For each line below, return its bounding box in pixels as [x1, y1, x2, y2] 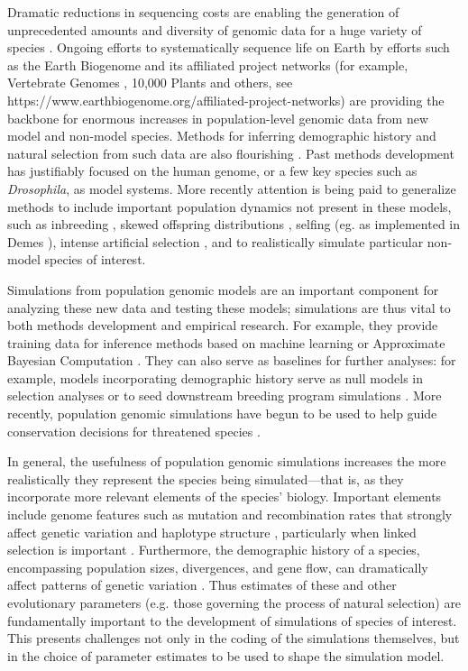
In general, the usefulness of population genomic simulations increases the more [7, 452, 446, 471]
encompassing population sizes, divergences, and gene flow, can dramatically [7, 557, 428, 576]
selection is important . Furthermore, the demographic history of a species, [7, 540, 420, 559]
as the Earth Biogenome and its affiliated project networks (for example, [7, 55, 408, 74]
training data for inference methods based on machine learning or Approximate [7, 333, 445, 352]
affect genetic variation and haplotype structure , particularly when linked [7, 522, 417, 541]
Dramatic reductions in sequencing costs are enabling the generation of [7, 3, 399, 21]
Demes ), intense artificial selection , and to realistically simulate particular [7, 232, 424, 251]
